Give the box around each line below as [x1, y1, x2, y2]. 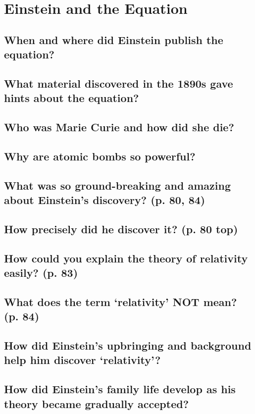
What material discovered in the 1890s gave [4, 75, 233, 91]
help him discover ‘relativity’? [4, 352, 161, 367]
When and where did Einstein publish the [4, 32, 223, 47]
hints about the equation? [4, 90, 139, 105]
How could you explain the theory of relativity [4, 250, 248, 265]
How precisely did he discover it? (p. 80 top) [4, 221, 238, 236]
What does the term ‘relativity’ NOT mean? [4, 294, 237, 309]
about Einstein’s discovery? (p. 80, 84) [4, 192, 205, 207]
